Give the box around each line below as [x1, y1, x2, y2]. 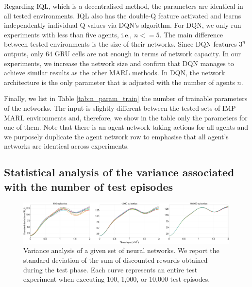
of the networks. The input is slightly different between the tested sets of [4, 102, 220, 113]
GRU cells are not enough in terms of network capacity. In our [54, 48, 241, 58]
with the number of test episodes [4, 179, 173, 194]
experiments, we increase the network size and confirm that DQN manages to [4, 58, 234, 68]
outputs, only [4, 48, 44, 58]
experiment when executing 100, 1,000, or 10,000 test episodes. [23, 274, 210, 284]
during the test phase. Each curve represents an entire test [23, 264, 198, 274]
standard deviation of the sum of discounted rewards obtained [23, 255, 208, 265]
